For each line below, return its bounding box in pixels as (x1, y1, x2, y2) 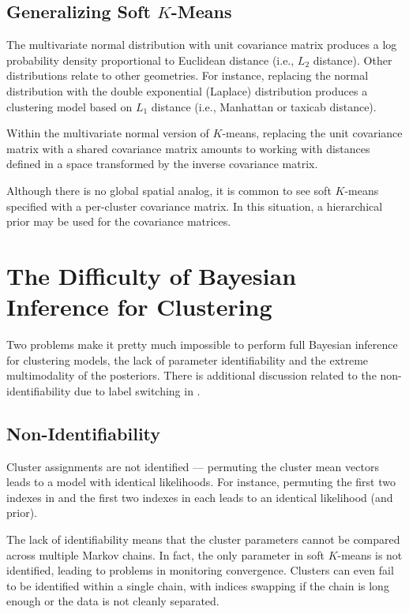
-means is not (337, 546, 403, 563)
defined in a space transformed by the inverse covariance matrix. (6, 155, 318, 172)
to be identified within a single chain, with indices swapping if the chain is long (6, 577, 389, 593)
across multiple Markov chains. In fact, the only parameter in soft (6, 546, 325, 563)
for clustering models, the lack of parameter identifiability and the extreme (6, 351, 369, 368)
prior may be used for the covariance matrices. (6, 213, 231, 230)
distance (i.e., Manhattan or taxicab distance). (151, 98, 377, 114)
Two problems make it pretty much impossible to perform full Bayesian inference (6, 336, 398, 353)
